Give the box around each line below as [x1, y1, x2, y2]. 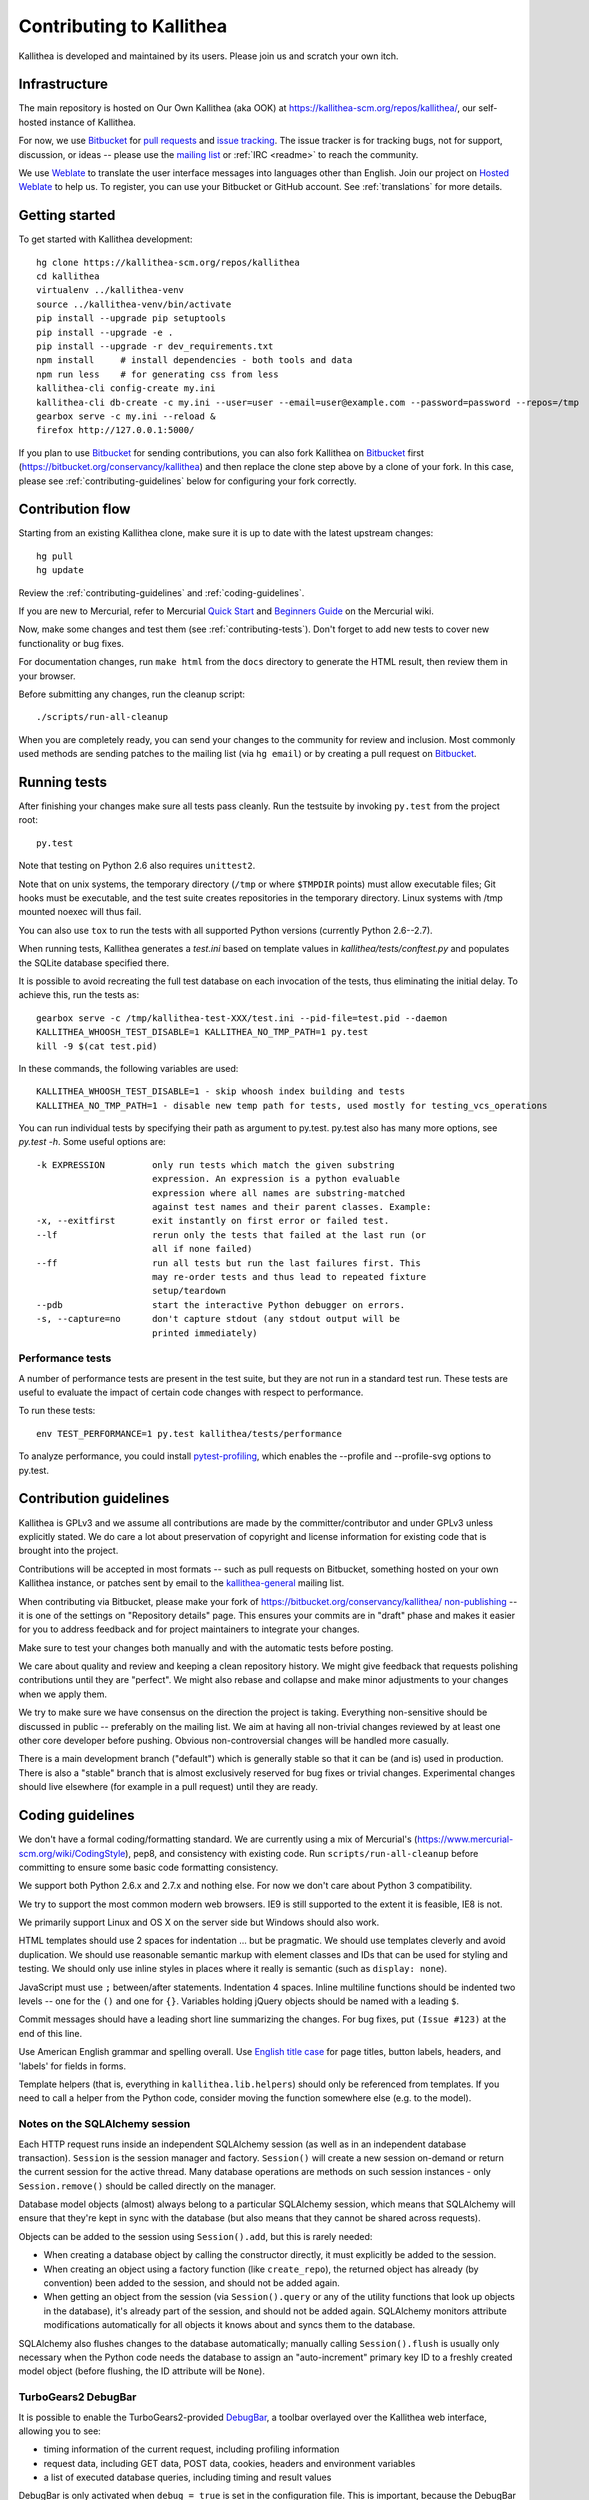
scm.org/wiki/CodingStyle [18, 1847, 126, 1859]
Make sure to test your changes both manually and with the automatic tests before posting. [18, 1641, 394, 1654]
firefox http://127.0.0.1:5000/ [36, 425, 195, 436]
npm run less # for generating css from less [36, 368, 279, 380]
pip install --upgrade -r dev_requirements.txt [36, 341, 274, 352]
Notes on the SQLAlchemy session [18, 2117, 191, 2131]
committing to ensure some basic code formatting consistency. [18, 1861, 279, 1873]
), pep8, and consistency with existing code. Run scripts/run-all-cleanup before [125, 1847, 479, 1859]
